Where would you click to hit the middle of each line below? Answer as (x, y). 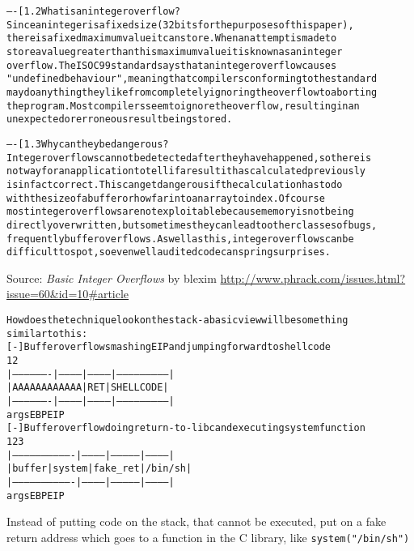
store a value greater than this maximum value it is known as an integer (175, 51)
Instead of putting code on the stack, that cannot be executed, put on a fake (196, 521)
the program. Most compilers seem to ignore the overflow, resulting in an (183, 106)
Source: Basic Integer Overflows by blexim (112, 278)
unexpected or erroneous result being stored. (120, 120)
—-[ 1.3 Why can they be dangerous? (88, 144)
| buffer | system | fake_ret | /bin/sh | (99, 469)
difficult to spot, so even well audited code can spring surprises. (169, 252)
